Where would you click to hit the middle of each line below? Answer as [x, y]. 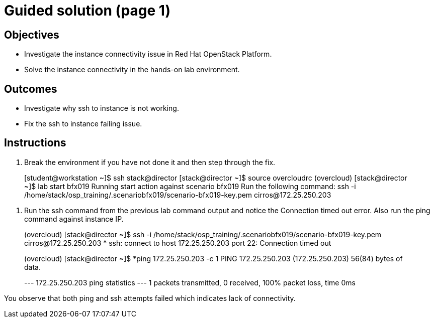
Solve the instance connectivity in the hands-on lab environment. [132, 70]
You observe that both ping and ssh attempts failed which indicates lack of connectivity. [150, 298]
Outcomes [31, 89]
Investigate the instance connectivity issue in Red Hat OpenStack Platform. [148, 54]
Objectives [32, 35]
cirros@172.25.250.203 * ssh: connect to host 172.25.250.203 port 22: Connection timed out [178, 243]
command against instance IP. [74, 219]
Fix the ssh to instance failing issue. [83, 124]
